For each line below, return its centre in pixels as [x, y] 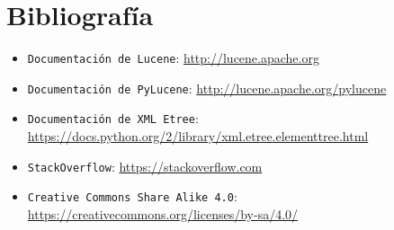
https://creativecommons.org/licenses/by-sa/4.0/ [163, 214]
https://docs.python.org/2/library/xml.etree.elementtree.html [198, 136]
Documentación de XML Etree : [113, 118]
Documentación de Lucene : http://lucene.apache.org [173, 58]
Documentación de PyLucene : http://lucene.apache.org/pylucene [207, 88]
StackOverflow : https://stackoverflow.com [145, 166]
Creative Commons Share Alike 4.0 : [132, 196]
